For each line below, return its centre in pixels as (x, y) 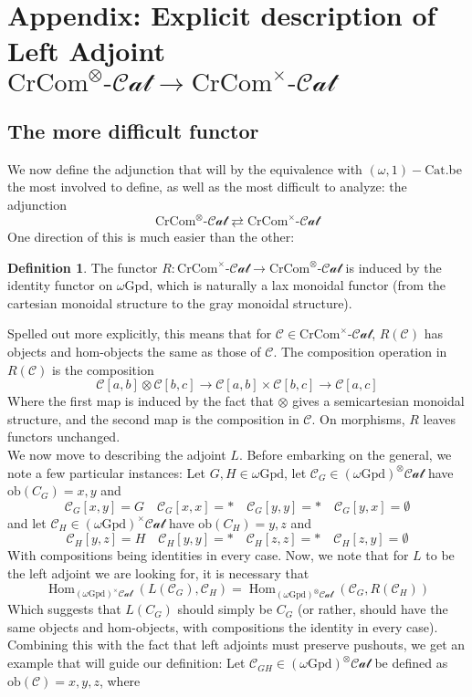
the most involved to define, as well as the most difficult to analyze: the (207, 187)
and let (27, 522)
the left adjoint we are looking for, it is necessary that (158, 572)
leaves (439, 418)
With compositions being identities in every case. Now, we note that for (208, 555)
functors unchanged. (64, 437)
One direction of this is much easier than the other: (151, 237)
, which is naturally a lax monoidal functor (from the (298, 285)
